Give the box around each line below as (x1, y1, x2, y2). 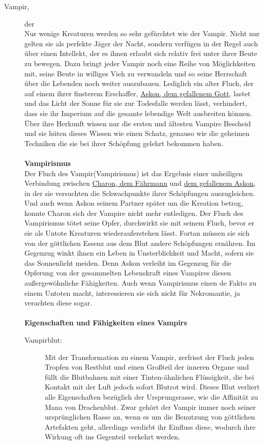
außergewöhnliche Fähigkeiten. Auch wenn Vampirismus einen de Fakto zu (24, 277, 256, 288)
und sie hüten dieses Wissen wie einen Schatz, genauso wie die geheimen (24, 128, 250, 138)
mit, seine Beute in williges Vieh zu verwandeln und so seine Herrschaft (24, 68, 247, 78)
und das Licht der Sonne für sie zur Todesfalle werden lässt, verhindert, (24, 98, 247, 108)
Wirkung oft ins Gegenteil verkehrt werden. (45, 431, 180, 442)
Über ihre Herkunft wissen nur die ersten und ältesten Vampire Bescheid (24, 118, 251, 128)
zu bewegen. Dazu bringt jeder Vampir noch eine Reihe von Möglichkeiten (24, 58, 255, 68)
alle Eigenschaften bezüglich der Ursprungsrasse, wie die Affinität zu (45, 391, 258, 402)
